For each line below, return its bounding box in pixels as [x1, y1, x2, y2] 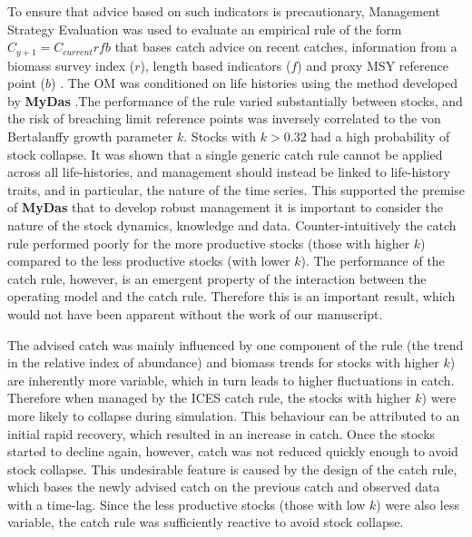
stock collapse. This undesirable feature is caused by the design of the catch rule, [7, 459, 457, 478]
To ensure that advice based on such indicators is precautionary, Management [7, 2, 440, 20]
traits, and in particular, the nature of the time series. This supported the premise [7, 180, 465, 199]
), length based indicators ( [140, 55, 291, 74]
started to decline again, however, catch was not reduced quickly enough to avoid [7, 442, 458, 461]
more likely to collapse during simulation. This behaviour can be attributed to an [7, 405, 460, 425]
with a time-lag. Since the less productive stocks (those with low [7, 494, 366, 513]
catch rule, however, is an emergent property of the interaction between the [7, 268, 427, 288]
